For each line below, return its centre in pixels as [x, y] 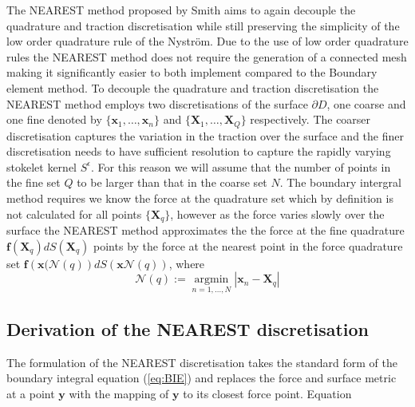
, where [187, 263]
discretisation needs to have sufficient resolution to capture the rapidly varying [199, 151]
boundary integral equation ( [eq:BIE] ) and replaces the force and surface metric [202, 378]
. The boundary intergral [340, 182]
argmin [211, 280]
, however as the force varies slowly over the [277, 213]
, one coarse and [366, 103]
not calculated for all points [74, 213]
